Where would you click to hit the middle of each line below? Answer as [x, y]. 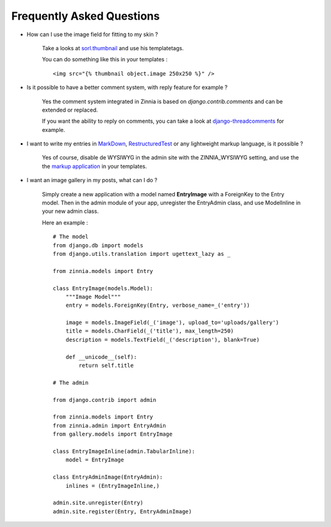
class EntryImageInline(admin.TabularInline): [124, 451]
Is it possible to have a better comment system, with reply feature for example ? [127, 87]
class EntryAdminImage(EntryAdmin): [108, 477]
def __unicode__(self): [101, 357]
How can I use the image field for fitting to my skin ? [93, 34]
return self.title [106, 366]
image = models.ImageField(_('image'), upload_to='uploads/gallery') [172, 323]
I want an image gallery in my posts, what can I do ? [92, 180]
